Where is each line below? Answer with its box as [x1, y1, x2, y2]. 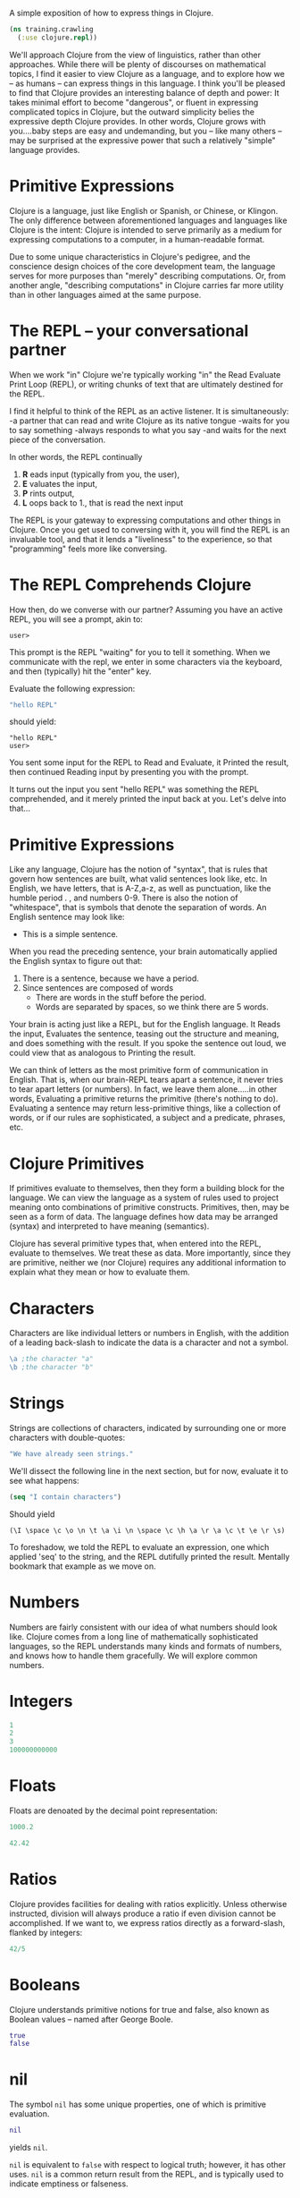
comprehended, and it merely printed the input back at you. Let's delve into [9, 794, 287, 805]
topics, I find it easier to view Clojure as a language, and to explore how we [9, 68, 286, 79]
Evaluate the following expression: [9, 683, 136, 694]
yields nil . [9, 2143, 48, 2153]
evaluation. [9, 2109, 50, 2119]
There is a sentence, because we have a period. [21, 973, 199, 984]
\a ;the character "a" [9, 1355, 94, 1364]
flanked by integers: [9, 1927, 83, 1938]
